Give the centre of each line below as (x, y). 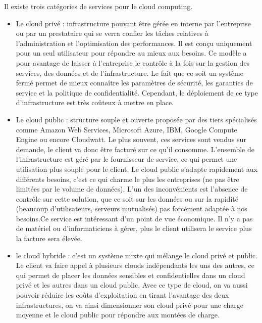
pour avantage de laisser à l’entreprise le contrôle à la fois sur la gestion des (133, 62)
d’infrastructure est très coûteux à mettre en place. (95, 102)
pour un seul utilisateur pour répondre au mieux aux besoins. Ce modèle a (131, 53)
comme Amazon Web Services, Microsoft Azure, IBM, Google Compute (126, 129)
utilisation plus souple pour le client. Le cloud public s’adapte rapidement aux (137, 169)
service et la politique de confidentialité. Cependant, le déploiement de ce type (137, 92)
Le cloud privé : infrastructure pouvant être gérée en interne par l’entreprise (133, 23)
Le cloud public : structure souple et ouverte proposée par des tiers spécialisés (136, 119)
